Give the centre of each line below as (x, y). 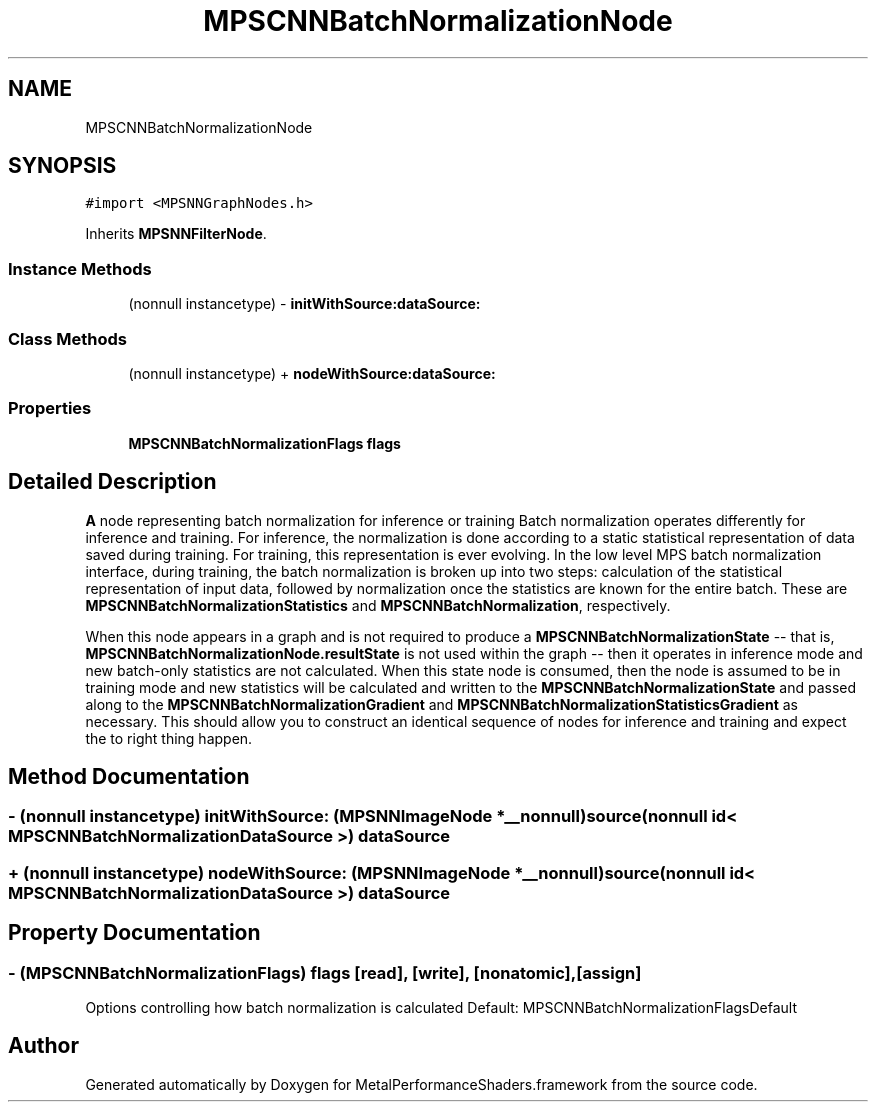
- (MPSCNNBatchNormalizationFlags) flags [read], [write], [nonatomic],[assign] (325, 972)
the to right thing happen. (169, 738)
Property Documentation (134, 933)
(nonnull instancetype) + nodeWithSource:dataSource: (312, 373)
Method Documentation (129, 776)
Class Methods (67, 338)
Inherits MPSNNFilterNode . (176, 234)
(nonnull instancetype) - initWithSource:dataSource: (304, 304)
